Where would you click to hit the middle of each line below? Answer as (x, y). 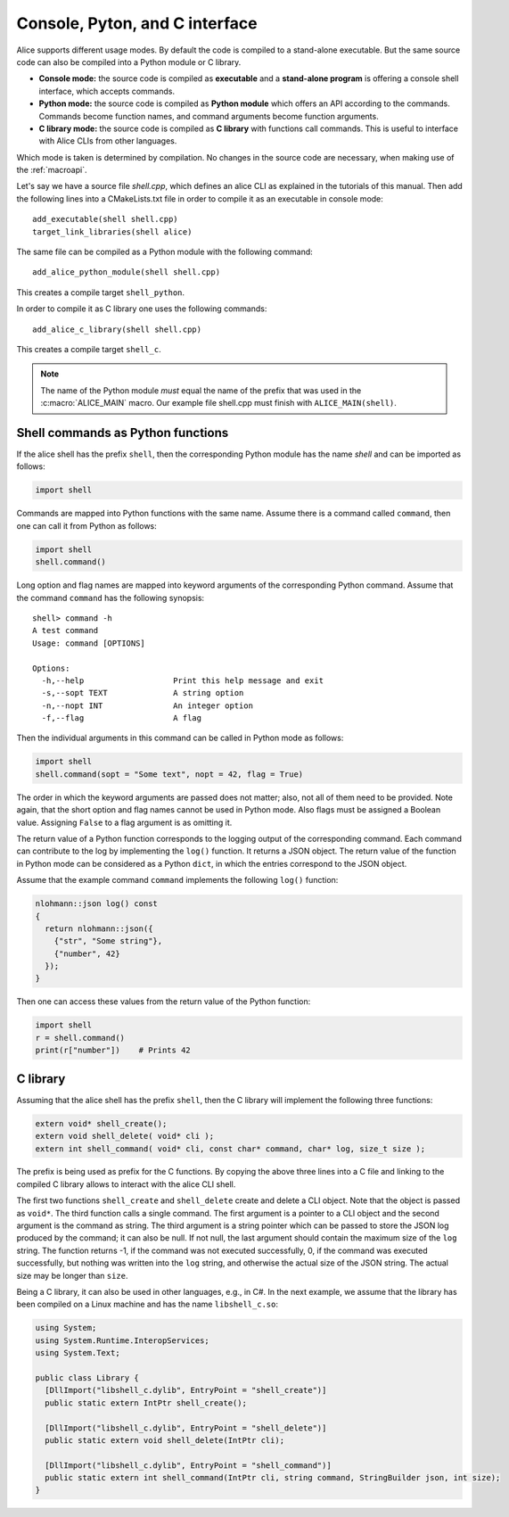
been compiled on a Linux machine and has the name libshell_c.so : (147, 1304)
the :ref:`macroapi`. (52, 170)
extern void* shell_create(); (101, 1123)
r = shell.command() (80, 1038)
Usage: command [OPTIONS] (89, 643)
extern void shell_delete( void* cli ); (124, 1136)
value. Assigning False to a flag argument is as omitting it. (124, 822)
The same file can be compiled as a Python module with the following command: (165, 252)
